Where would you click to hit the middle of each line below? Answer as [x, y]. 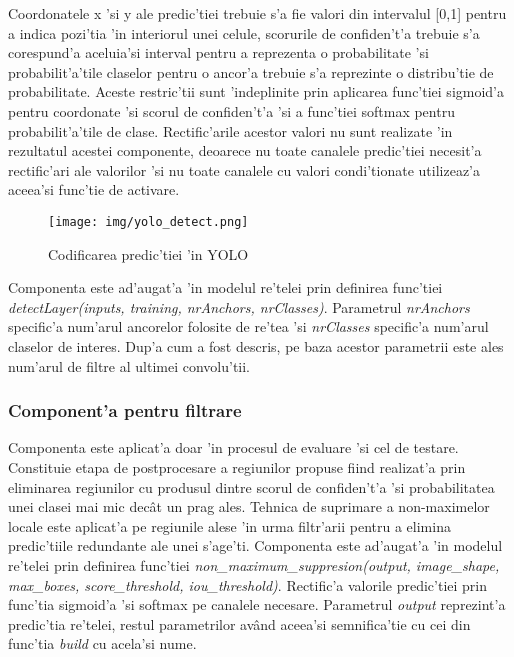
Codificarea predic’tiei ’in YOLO [148, 253]
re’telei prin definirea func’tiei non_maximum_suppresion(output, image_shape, [254, 564]
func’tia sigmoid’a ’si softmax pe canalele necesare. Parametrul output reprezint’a [257, 604]
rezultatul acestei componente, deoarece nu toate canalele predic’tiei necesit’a [245, 150]
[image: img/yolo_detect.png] [148, 221]
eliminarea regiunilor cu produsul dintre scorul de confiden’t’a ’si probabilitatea [251, 486]
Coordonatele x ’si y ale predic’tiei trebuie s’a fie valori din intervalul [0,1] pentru [257, 13]
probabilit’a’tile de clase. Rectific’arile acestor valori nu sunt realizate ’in [230, 130]
